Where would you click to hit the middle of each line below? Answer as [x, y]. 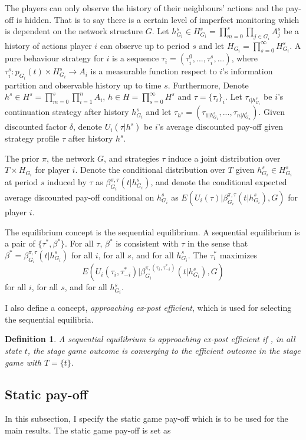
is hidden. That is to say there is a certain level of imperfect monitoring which [158, 19]
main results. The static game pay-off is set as [88, 430]
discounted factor [36, 127]
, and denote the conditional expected [219, 182]
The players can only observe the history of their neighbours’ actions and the [144, 8]
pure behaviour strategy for [54, 58]
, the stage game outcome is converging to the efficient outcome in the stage [164, 351]
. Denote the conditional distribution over [150, 170]
